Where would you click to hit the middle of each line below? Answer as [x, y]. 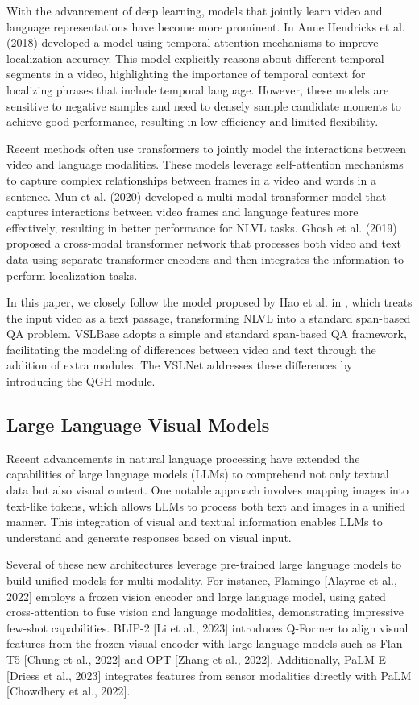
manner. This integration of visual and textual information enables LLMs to [195, 521]
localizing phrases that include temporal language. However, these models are [198, 89]
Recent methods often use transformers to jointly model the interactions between [207, 148]
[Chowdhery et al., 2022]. [68, 691]
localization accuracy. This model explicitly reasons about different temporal [195, 58]
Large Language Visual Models [138, 425]
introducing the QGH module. [81, 381]
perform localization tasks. [72, 275]
